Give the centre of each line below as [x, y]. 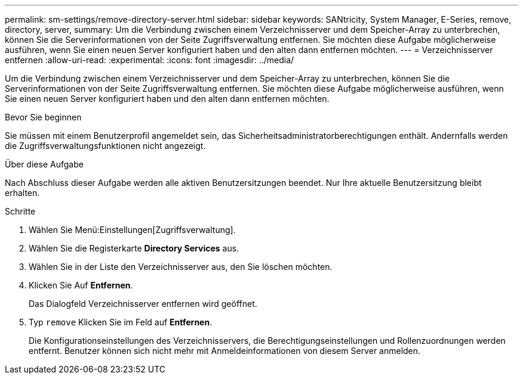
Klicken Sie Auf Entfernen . [81, 285]
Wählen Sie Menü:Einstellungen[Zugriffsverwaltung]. [132, 230]
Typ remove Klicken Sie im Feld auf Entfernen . [121, 322]
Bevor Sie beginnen [43, 117]
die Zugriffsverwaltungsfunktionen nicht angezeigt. [105, 146]
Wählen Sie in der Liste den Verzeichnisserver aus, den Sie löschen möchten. [181, 267]
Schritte [20, 211]
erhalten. [22, 193]
